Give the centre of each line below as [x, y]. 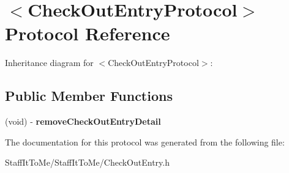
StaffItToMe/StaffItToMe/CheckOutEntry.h [87, 162]
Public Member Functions [89, 96]
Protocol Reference [88, 33]
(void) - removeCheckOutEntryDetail [83, 121]
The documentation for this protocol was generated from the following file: [145, 142]
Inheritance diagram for [49, 63]
